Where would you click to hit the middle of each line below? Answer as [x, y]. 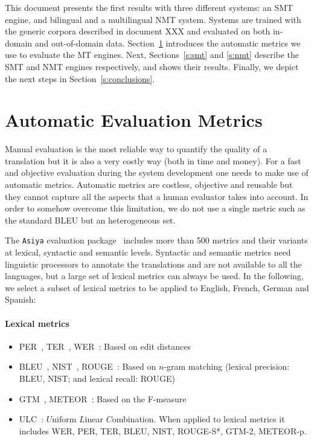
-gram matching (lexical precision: [227, 366]
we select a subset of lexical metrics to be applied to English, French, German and [157, 287]
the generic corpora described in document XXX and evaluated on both [138, 31]
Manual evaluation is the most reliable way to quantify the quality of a [136, 149]
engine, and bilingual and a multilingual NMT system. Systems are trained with [153, 19]
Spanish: [21, 299]
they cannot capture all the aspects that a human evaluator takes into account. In [157, 196]
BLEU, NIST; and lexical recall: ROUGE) [97, 378]
